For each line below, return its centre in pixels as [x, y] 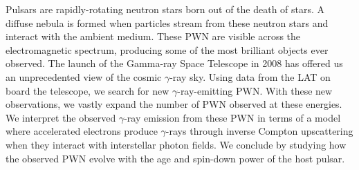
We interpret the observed [61, 117]
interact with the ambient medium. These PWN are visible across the [153, 36]
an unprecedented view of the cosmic [84, 76]
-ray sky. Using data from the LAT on [250, 76]
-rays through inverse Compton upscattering [259, 131]
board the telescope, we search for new [88, 90]
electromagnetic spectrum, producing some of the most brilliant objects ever [167, 49]
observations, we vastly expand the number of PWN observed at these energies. [174, 104]
